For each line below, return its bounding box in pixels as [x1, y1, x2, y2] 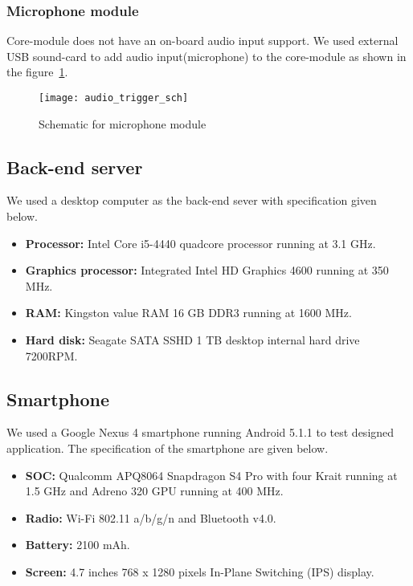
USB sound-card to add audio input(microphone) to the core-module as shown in [6, 47, 407, 64]
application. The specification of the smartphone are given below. [6, 440, 329, 456]
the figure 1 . [6, 63, 68, 80]
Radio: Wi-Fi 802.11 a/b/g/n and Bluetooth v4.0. [25, 509, 276, 526]
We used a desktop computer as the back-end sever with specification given [6, 192, 377, 209]
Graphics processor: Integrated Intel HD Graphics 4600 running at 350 [25, 262, 389, 279]
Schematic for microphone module [39, 115, 206, 132]
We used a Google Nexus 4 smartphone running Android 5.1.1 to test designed [6, 424, 395, 441]
